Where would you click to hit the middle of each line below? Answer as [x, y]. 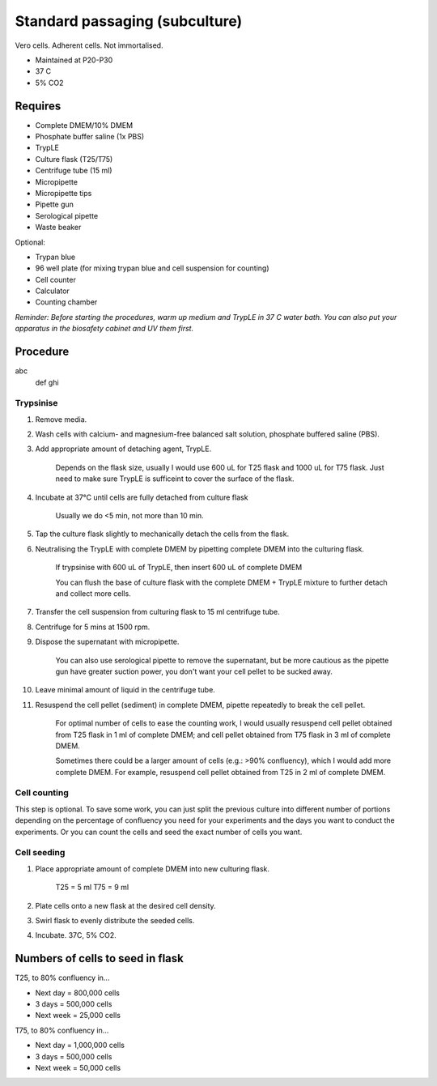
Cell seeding [40, 853]
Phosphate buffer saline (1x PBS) [90, 137]
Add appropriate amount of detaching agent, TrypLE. [123, 449]
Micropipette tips [64, 193]
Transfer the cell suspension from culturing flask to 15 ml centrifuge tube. [157, 612]
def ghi [47, 382]
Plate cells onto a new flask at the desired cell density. [125, 905]
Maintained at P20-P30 [74, 60]
